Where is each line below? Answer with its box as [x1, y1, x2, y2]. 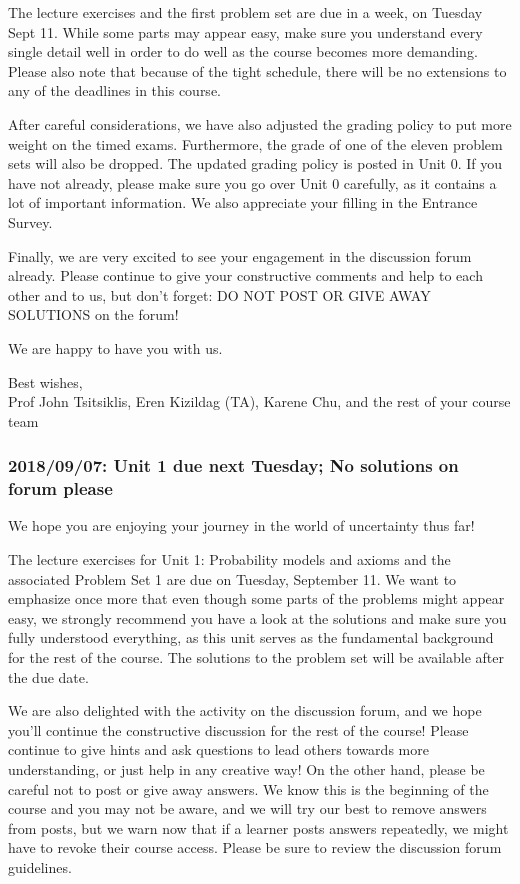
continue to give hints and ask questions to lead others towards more [8, 739, 429, 760]
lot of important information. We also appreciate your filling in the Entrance [8, 192, 478, 213]
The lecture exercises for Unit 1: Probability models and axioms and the [8, 549, 451, 570]
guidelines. [8, 856, 72, 877]
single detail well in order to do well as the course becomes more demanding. [8, 41, 478, 62]
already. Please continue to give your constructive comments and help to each [8, 265, 483, 286]
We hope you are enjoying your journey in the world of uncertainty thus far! [8, 515, 475, 536]
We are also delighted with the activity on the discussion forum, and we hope [8, 700, 482, 721]
